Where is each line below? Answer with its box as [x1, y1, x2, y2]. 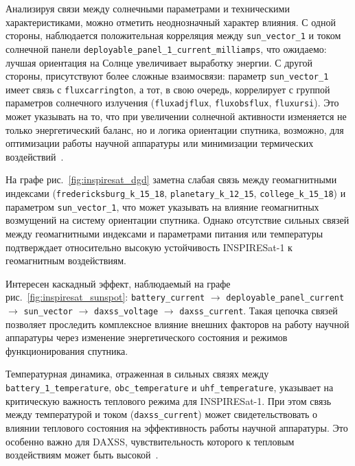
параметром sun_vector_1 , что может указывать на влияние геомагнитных [5, 199, 319, 213]
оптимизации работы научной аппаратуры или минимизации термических [5, 136, 314, 150]
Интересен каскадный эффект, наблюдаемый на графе [5, 276, 231, 290]
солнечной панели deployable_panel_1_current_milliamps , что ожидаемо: [5, 41, 327, 56]
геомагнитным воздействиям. [5, 253, 126, 268]
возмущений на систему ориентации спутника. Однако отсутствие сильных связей [5, 213, 350, 227]
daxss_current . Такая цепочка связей [179, 303, 338, 317]
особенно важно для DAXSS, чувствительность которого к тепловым [5, 434, 295, 448]
